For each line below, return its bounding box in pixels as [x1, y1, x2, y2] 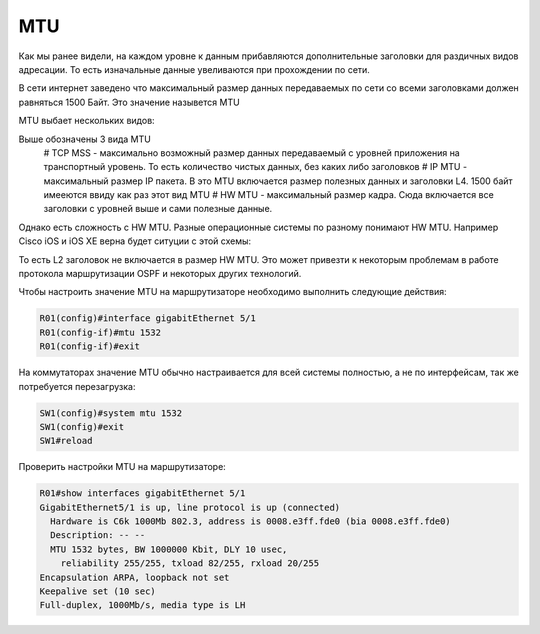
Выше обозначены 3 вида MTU [18, 133, 152, 145]
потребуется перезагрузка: [18, 380, 136, 392]
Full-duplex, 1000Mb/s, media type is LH [39, 600, 246, 611]
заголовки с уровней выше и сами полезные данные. [43, 203, 273, 215]
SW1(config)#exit [39, 421, 125, 432]
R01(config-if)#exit [39, 341, 140, 352]
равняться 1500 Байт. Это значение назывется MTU [18, 96, 240, 108]
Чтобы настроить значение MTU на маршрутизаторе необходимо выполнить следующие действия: [18, 286, 447, 298]
